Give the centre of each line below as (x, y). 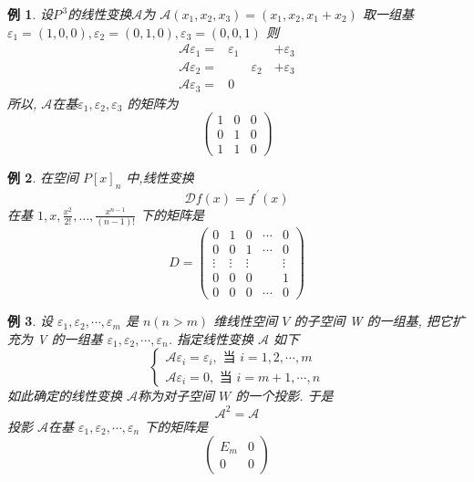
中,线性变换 (160, 178)
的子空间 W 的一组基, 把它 (373, 321)
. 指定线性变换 (211, 338)
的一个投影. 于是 (284, 396)
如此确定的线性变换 (65, 396)
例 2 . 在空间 (43, 178)
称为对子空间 (176, 396)
